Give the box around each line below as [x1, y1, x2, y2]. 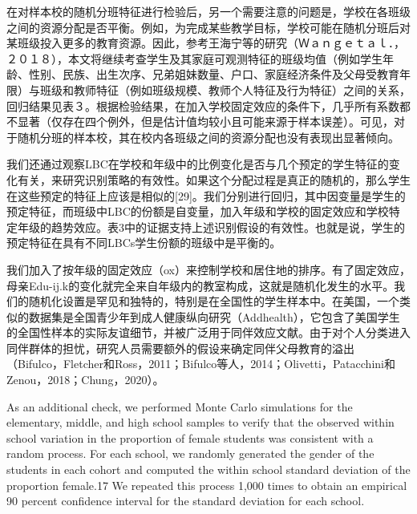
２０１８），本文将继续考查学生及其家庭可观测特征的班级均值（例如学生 [6, 50, 383, 67]
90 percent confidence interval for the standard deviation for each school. [6, 492, 365, 509]
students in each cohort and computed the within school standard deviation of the [6, 461, 411, 478]
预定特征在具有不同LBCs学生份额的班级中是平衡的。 [6, 234, 281, 251]
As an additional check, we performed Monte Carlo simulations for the [6, 398, 353, 415]
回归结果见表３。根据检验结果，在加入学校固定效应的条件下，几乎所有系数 [6, 97, 399, 114]
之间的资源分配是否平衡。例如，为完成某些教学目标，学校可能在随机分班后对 [6, 18, 411, 35]
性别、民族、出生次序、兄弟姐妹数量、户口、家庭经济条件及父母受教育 [28, 66, 399, 83]
